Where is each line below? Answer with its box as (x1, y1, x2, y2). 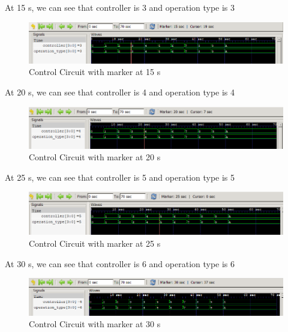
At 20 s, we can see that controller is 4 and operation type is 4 (5, 85, 235, 98)
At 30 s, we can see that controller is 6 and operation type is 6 (5, 257, 235, 270)
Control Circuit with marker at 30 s (29, 318, 161, 330)
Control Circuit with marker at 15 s (29, 65, 161, 78)
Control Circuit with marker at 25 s (29, 237, 161, 250)
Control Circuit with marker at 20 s (29, 151, 161, 163)
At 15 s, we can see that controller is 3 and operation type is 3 (5, 1, 235, 13)
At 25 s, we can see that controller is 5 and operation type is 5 (5, 171, 235, 183)
